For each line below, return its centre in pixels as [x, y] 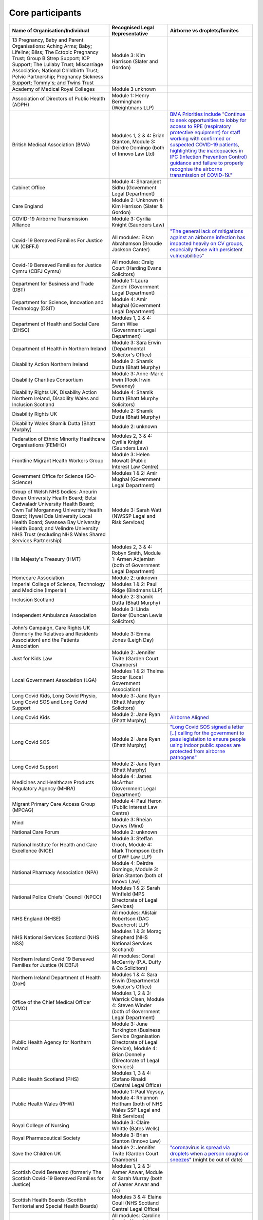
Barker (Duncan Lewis [137, 615]
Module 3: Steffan [132, 838]
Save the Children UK [37, 1153]
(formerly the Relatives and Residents [55, 633]
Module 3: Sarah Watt [137, 510]
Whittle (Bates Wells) [136, 1128]
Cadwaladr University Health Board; [53, 504]
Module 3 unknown [134, 89]
